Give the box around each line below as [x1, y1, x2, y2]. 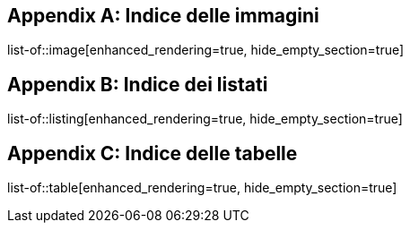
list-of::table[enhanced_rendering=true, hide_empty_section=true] [7, 180, 397, 196]
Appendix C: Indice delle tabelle [7, 141, 298, 165]
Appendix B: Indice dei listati [7, 72, 268, 96]
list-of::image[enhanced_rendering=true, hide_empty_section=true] [7, 42, 405, 58]
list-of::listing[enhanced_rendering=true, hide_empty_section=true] [7, 111, 403, 127]
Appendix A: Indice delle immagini [7, 4, 319, 27]
